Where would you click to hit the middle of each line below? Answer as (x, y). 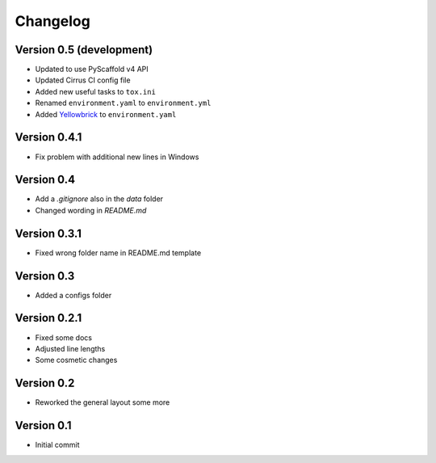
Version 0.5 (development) (84, 50)
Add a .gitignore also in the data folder (99, 199)
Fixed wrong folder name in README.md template (118, 253)
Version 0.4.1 (48, 137)
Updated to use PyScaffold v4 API (92, 69)
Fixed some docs (64, 337)
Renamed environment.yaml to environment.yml (123, 103)
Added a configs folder (73, 295)
